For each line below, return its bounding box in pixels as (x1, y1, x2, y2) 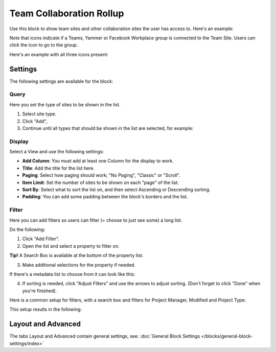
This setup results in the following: (9, 307, 82, 313)
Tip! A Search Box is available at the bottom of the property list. (9, 252, 144, 259)
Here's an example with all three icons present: (9, 51, 108, 57)
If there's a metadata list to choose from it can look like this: (9, 271, 135, 277)
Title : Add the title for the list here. (22, 165, 95, 171)
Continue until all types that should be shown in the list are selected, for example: (22, 125, 194, 131)
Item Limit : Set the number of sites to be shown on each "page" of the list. (22, 179, 179, 185)
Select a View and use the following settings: (9, 149, 104, 155)
